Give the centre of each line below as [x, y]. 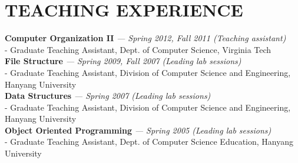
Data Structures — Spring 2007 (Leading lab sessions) [108, 96]
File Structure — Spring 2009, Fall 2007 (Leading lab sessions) [123, 61]
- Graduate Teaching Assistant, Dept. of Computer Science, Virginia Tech [138, 49]
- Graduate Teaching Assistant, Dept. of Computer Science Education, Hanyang [149, 142]
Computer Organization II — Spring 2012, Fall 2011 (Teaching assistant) [145, 38]
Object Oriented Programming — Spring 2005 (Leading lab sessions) [138, 130]
